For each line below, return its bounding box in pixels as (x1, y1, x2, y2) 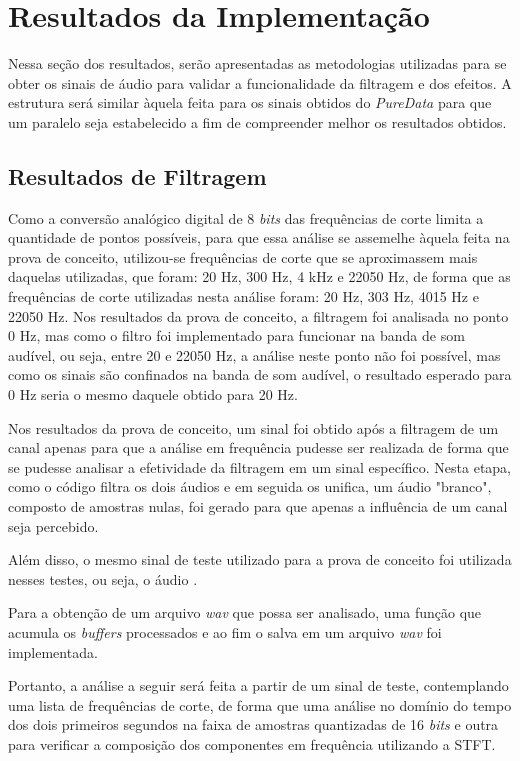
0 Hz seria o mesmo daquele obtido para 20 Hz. (8, 384, 298, 405)
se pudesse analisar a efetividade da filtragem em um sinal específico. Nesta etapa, (8, 456, 512, 477)
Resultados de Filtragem (8, 160, 267, 191)
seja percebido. (8, 515, 99, 536)
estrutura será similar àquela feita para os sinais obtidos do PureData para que (8, 92, 492, 113)
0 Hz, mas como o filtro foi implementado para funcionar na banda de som (8, 325, 465, 346)
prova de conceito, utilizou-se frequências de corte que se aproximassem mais (8, 246, 478, 267)
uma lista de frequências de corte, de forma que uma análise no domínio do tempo (8, 694, 512, 715)
